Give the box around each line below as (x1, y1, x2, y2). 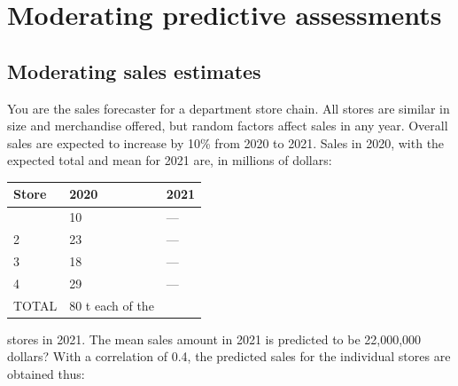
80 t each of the (69, 295, 154, 314)
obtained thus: (7, 364, 85, 382)
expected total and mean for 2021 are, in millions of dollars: (7, 151, 332, 169)
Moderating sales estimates (7, 57, 261, 84)
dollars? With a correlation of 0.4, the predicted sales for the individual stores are (7, 347, 451, 366)
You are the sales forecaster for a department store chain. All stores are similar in (7, 98, 450, 117)
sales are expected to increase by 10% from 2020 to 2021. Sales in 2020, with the (7, 133, 445, 152)
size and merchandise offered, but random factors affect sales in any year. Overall (7, 116, 448, 135)
